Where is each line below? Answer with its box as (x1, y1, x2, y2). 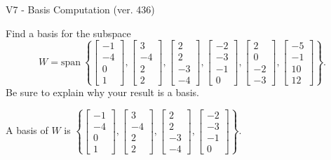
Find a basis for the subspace (6, 25, 131, 40)
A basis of (6, 123, 48, 138)
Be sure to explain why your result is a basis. (6, 84, 200, 99)
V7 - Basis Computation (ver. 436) (6, 2, 155, 16)
